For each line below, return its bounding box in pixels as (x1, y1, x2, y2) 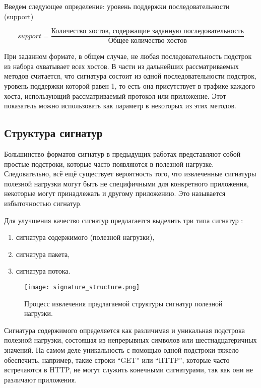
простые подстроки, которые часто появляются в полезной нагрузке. (4, 158, 214, 169)
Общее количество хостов (108, 37, 187, 45)
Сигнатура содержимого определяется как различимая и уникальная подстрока (4, 325, 245, 335)
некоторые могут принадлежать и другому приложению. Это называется (4, 188, 226, 199)
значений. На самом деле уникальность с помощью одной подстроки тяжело (4, 344, 239, 355)
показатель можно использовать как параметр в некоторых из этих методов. (4, 100, 236, 111)
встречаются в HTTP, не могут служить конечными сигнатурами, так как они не (4, 364, 253, 375)
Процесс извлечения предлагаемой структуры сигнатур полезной (24, 298, 223, 308)
